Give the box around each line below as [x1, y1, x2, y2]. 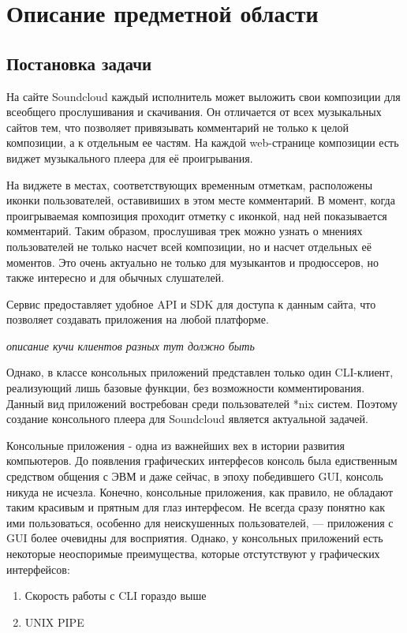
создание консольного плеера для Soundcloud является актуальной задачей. [6, 410, 368, 427]
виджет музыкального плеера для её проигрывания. [6, 149, 253, 166]
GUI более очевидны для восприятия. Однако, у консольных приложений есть [6, 530, 383, 546]
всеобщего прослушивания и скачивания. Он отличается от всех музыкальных [6, 103, 382, 120]
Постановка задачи [6, 51, 152, 75]
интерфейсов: [6, 560, 70, 577]
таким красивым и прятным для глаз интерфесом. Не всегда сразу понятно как [6, 499, 385, 515]
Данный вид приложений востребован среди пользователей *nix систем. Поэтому [6, 395, 398, 411]
